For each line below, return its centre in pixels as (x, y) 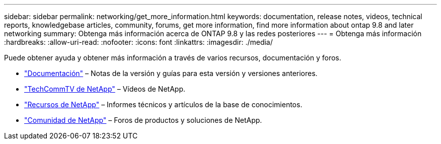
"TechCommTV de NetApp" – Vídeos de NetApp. (105, 89)
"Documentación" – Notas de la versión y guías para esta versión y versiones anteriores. (171, 73)
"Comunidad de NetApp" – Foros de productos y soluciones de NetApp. (143, 120)
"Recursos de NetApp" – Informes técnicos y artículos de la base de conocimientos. (163, 104)
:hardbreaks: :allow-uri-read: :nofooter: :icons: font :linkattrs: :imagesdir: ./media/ (138, 42)
